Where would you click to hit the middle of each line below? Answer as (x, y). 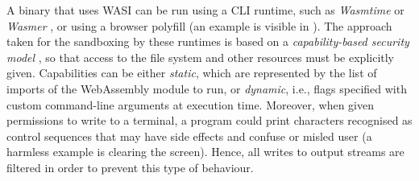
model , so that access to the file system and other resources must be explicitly (201, 57)
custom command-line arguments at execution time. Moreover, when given (191, 104)
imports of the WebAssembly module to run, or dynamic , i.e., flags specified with (207, 88)
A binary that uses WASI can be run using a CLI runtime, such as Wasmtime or (205, 10)
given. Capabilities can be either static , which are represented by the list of (192, 73)
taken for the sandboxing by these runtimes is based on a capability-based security (208, 41)
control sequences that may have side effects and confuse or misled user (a (189, 136)
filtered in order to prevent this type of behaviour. (130, 167)
